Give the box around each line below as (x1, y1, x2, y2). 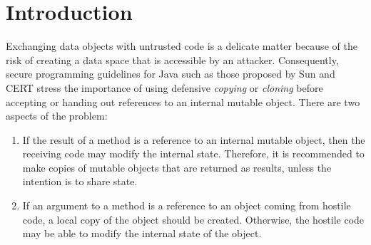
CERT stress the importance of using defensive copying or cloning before (6, 80, 323, 95)
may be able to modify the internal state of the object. (22, 226, 262, 241)
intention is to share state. (22, 174, 138, 189)
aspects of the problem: (6, 108, 108, 123)
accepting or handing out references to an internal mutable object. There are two (6, 94, 360, 109)
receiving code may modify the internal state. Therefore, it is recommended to (22, 146, 365, 161)
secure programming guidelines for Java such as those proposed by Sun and (6, 66, 335, 81)
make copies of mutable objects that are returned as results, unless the (22, 160, 332, 174)
